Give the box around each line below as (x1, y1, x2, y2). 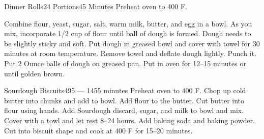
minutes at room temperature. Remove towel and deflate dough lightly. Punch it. (4, 48, 257, 59)
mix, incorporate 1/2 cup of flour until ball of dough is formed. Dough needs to (4, 28, 251, 39)
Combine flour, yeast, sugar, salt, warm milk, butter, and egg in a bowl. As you (4, 18, 252, 29)
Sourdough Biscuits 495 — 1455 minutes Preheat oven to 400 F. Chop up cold (4, 85, 246, 96)
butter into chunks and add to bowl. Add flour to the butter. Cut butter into (4, 95, 245, 105)
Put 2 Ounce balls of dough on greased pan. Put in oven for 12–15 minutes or (4, 58, 246, 68)
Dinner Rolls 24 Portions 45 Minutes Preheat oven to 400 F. (4, 1, 187, 11)
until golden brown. (4, 68, 65, 78)
